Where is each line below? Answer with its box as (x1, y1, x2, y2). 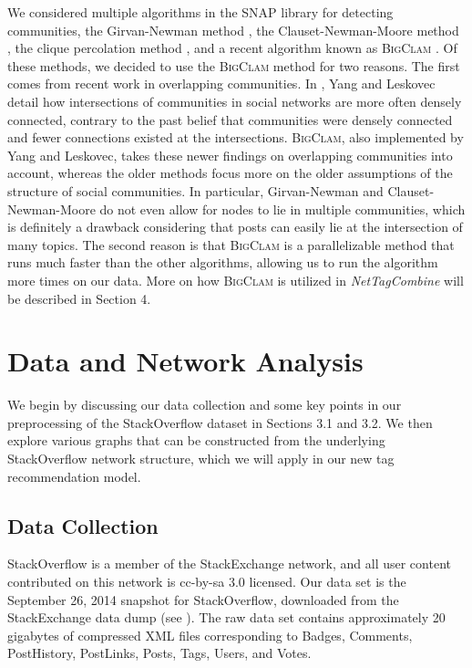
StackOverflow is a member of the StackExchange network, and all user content (7, 554, 451, 573)
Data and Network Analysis (7, 342, 364, 380)
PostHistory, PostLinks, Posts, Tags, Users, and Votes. (7, 643, 312, 663)
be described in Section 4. (7, 288, 151, 308)
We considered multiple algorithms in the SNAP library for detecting (7, 3, 394, 21)
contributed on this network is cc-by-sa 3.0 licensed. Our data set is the (7, 571, 406, 590)
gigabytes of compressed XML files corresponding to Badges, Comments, (7, 625, 413, 644)
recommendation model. (7, 466, 141, 485)
